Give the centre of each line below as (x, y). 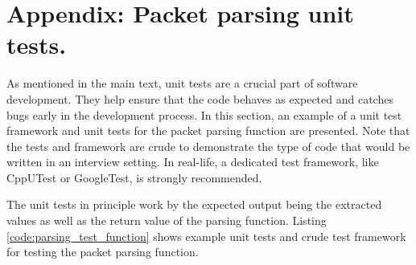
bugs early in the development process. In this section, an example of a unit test (204, 114)
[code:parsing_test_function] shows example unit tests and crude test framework (206, 236)
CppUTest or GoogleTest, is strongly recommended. (134, 177)
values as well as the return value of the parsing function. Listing (167, 220)
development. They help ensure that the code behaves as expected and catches (200, 98)
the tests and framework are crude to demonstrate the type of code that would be (208, 146)
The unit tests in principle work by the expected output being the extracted (194, 204)
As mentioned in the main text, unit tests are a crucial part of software (182, 83)
